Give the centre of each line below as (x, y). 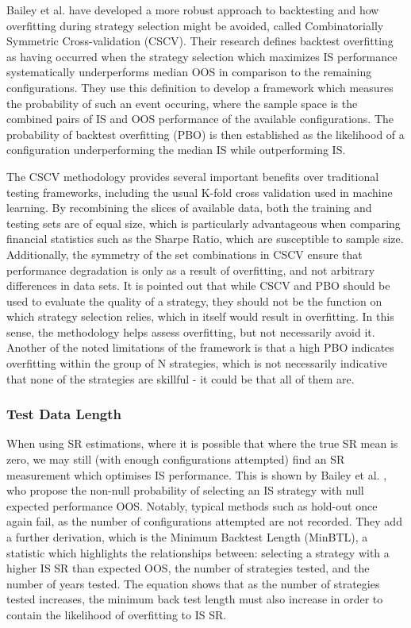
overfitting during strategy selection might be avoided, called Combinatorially (195, 25)
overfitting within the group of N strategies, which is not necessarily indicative (197, 363)
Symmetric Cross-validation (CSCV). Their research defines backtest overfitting (200, 41)
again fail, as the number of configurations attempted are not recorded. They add (204, 521)
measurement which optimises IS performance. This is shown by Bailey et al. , (197, 474)
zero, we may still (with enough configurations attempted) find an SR (176, 459)
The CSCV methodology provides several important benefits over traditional (193, 176)
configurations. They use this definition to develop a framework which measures (200, 87)
